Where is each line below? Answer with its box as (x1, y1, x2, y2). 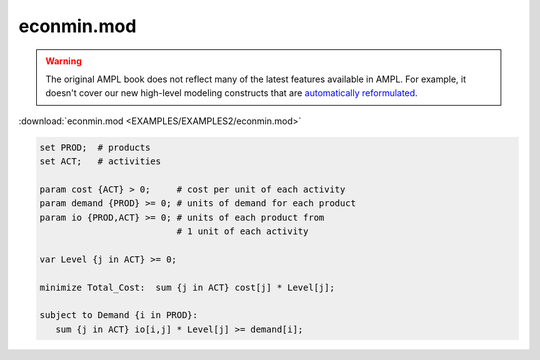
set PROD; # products (39, 141, 151, 153)
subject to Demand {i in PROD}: (39, 310, 199, 321)
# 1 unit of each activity (176, 226, 309, 237)
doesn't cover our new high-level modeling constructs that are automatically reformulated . (45, 87, 419, 99)
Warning (45, 55, 82, 67)
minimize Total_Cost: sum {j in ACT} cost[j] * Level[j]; (39, 281, 335, 293)
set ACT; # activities (39, 156, 162, 167)
